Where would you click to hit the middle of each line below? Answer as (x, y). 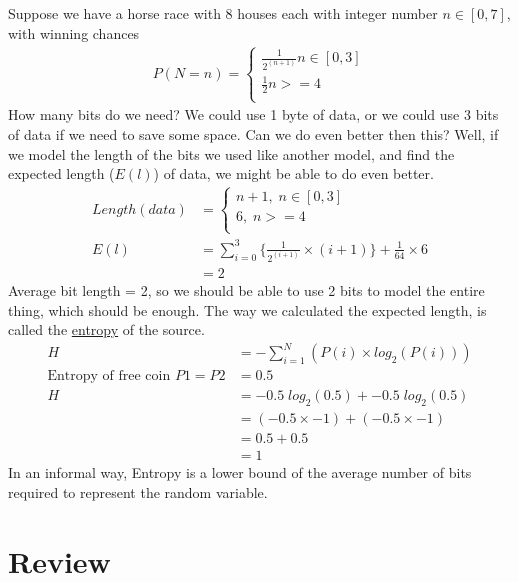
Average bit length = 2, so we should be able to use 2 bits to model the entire (246, 290)
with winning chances (74, 32)
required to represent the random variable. (138, 491)
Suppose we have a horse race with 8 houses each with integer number (223, 13)
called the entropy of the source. (106, 329)
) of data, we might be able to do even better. (293, 173)
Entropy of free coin (109, 376)
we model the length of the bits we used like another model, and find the (231, 153)
